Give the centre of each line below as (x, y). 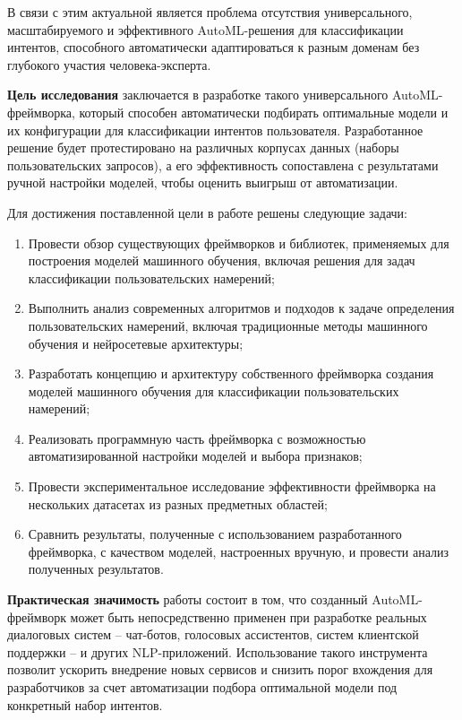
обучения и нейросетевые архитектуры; (136, 343)
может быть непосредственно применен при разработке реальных (248, 616)
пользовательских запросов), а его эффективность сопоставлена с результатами (223, 165)
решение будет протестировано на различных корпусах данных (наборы (203, 147)
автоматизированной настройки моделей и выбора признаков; (195, 456)
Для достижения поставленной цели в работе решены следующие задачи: (207, 212)
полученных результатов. (96, 569)
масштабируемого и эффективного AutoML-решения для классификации (205, 29)
